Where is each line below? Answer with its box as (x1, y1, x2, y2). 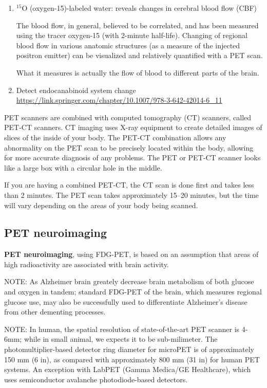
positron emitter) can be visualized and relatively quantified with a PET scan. (16, 50, 263, 61)
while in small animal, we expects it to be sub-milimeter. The (24, 334, 218, 344)
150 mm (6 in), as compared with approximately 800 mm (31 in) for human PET (4, 354, 260, 364)
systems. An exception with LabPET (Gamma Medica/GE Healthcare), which (4, 364, 251, 375)
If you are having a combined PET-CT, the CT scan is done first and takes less (4, 179, 254, 190)
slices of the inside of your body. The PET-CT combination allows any (4, 132, 226, 142)
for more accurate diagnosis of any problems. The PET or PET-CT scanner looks (4, 152, 261, 163)
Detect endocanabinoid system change (16, 84, 136, 95)
